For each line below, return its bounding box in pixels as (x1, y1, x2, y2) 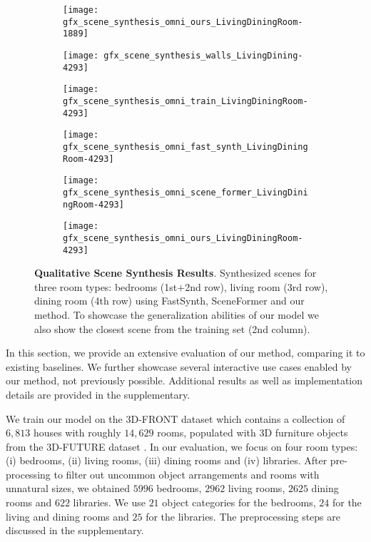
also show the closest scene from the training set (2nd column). (34, 321, 310, 336)
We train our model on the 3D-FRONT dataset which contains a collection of (6, 411, 345, 426)
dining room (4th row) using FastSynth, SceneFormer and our (34, 293, 305, 308)
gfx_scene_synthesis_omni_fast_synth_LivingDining (63, 141, 308, 152)
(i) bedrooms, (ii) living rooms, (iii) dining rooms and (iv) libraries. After (6, 453, 327, 468)
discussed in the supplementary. (6, 523, 144, 538)
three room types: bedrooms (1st (34, 279, 178, 294)
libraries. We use (73, 495, 146, 510)
